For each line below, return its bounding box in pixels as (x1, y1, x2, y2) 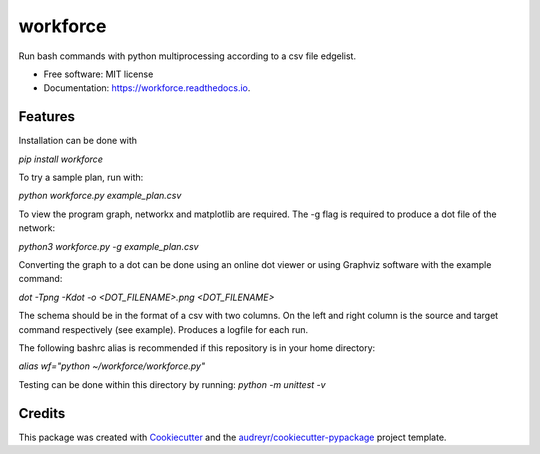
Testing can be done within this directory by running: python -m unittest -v (18, 378, 326, 390)
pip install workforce (18, 153, 104, 165)
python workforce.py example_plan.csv (18, 190, 182, 202)
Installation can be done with (18, 135, 138, 147)
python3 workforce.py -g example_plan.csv (18, 240, 199, 252)
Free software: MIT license (43, 68, 154, 80)
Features (18, 108, 75, 125)
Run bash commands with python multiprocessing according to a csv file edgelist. (18, 50, 357, 62)
